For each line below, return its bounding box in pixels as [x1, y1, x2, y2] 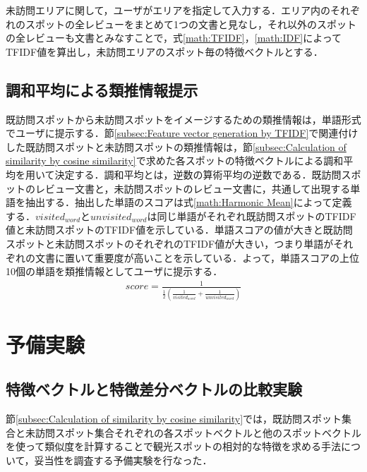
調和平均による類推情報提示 [6, 78, 198, 100]
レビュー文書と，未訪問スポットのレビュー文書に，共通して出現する [35, 181, 351, 195]
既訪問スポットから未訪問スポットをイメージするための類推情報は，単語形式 [6, 111, 361, 126]
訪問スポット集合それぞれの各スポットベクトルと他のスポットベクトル [35, 425, 361, 440]
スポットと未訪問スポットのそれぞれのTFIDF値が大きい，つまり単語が [6, 236, 334, 250]
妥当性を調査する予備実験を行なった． [34, 452, 212, 467]
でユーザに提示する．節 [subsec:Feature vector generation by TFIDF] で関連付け [6, 126, 359, 140]
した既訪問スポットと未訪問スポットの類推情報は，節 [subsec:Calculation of [6, 139, 347, 154]
